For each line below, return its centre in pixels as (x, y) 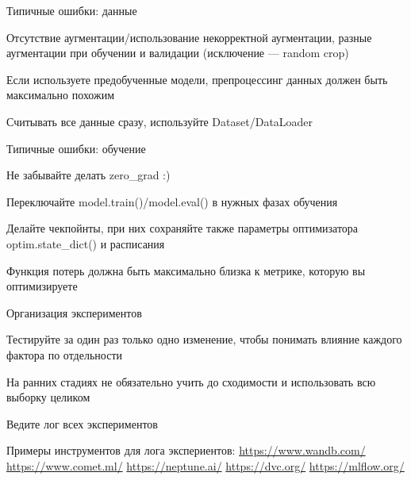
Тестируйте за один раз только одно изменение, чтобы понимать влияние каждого (204, 339)
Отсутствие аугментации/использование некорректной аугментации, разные (189, 37)
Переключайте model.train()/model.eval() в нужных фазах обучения (172, 201)
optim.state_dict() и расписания (86, 243)
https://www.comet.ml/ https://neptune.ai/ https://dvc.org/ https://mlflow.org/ (205, 465)
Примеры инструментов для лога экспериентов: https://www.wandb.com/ (186, 450)
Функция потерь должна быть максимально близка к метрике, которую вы (186, 270)
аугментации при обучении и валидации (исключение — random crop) (178, 53)
